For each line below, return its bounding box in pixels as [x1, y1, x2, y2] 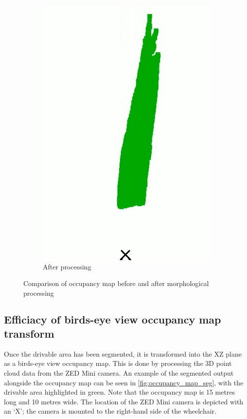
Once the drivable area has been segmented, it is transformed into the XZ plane [4, 348, 242, 359]
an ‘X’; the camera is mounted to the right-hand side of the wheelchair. [4, 406, 216, 416]
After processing [43, 262, 91, 272]
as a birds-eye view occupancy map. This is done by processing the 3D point [4, 358, 232, 368]
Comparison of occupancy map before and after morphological [23, 278, 209, 288]
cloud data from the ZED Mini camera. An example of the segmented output [4, 367, 234, 378]
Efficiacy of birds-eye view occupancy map [4, 311, 221, 326]
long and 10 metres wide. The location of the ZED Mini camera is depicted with [4, 396, 244, 406]
